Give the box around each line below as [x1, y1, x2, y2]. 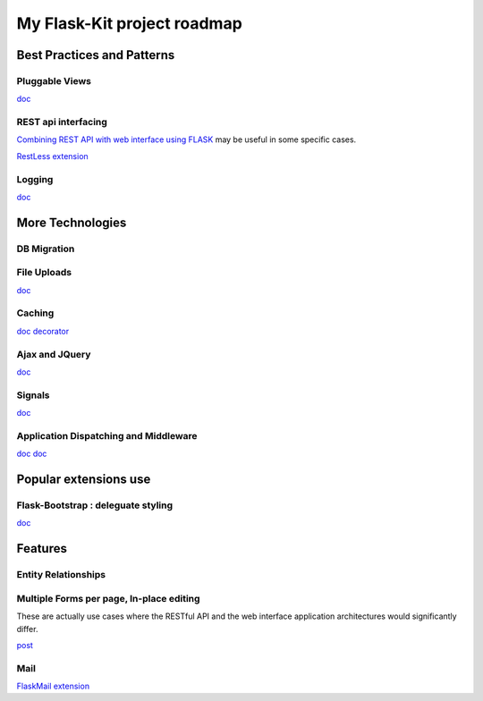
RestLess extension [16, 150, 89, 161]
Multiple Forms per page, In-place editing [16, 592, 200, 604]
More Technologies [16, 215, 127, 230]
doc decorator [16, 325, 70, 336]
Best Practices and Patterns [16, 47, 175, 63]
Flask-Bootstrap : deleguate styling [16, 499, 174, 511]
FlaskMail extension [16, 680, 89, 692]
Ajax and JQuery [16, 348, 91, 360]
